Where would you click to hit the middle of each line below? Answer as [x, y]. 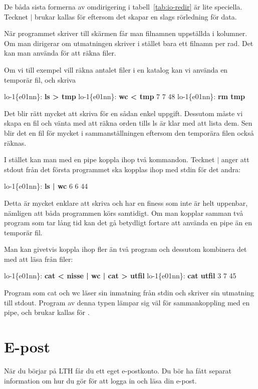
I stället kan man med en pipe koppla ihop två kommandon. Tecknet [109, 159]
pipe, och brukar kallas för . [47, 312]
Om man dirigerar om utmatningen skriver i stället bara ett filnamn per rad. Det [129, 43]
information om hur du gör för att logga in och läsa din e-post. [100, 380]
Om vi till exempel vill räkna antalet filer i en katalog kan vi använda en [116, 69]
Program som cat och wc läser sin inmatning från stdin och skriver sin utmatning [129, 293]
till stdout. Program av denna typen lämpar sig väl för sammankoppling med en [127, 302]
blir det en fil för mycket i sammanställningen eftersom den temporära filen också [129, 132]
